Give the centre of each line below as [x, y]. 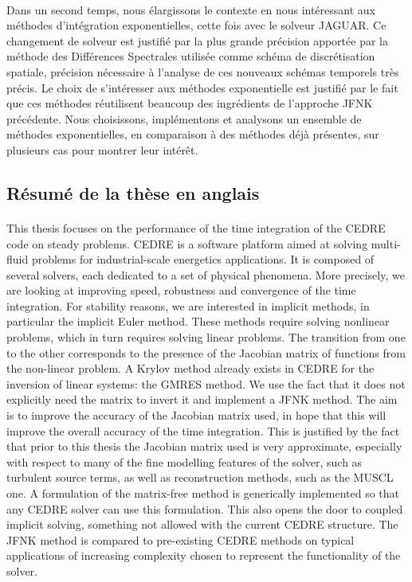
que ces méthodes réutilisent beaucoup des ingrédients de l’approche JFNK [190, 103]
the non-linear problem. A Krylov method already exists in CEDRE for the [190, 368]
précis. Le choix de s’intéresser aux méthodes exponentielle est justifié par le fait [202, 87]
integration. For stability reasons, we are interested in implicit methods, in [188, 305]
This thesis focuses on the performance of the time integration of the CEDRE [196, 227]
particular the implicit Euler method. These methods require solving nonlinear [198, 321]
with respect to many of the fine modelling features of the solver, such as [184, 461]
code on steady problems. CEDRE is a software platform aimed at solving [187, 243]
